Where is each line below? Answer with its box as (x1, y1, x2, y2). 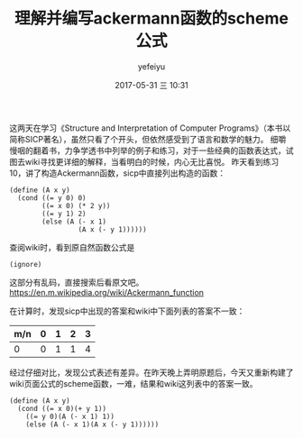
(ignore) (9, 260, 42, 269)
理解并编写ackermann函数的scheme (14, 8, 289, 29)
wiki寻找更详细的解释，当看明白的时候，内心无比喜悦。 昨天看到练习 (24, 156, 280, 167)
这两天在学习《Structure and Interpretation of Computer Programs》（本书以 (9, 123, 291, 133)
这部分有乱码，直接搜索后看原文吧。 (9, 277, 144, 287)
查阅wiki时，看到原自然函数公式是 (9, 242, 135, 252)
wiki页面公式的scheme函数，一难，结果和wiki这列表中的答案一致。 (9, 378, 259, 388)
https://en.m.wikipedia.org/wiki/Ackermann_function (9, 287, 205, 297)
